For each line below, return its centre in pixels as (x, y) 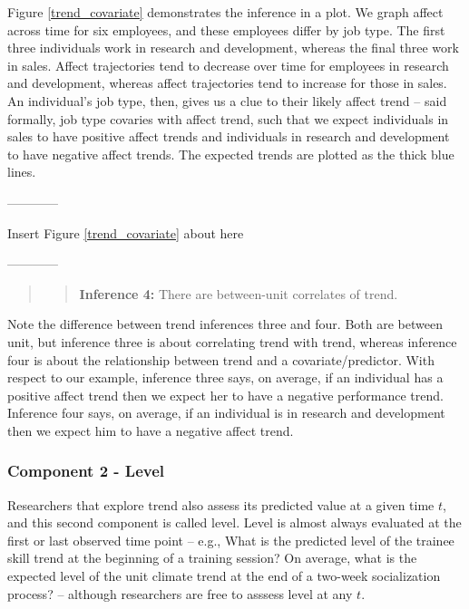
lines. (22, 172)
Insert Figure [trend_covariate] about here (126, 232)
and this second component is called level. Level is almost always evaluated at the (234, 522)
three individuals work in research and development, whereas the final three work (233, 48)
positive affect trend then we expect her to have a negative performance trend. (225, 395)
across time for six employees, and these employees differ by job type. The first (226, 29)
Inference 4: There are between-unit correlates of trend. (239, 293)
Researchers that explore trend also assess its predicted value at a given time (221, 504)
